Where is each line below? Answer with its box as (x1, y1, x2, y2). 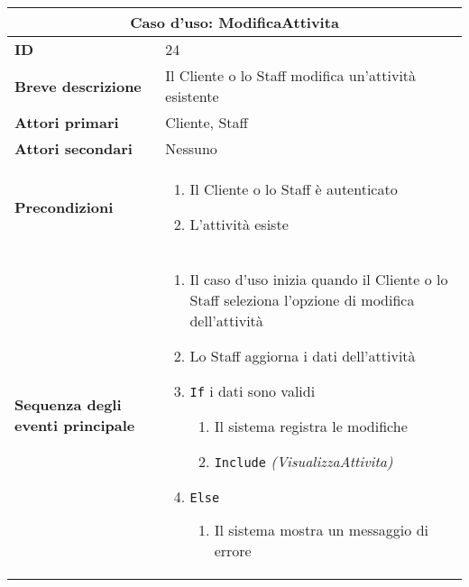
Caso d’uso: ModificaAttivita (130, 12, 339, 32)
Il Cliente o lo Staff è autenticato (189, 179, 398, 199)
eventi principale (14, 415, 135, 436)
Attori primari (14, 112, 119, 133)
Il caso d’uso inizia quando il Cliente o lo (189, 269, 448, 289)
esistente (165, 86, 219, 106)
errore (214, 540, 252, 561)
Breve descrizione (14, 75, 142, 96)
